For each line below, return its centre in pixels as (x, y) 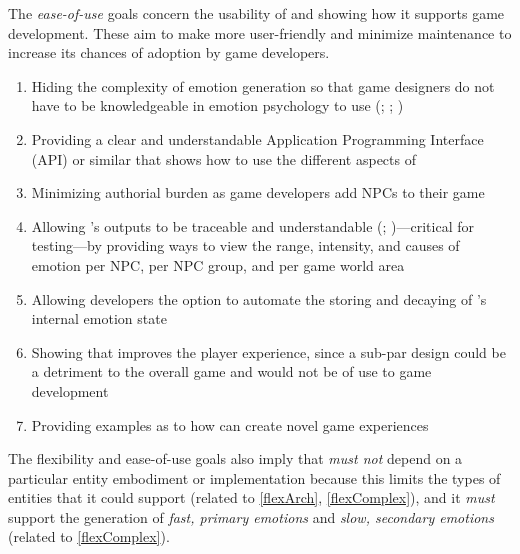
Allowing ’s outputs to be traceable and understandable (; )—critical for (252, 225)
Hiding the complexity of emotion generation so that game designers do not (263, 85)
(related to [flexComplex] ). (89, 536)
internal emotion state (99, 318)
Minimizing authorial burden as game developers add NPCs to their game (258, 192)
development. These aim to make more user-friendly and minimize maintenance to (260, 32)
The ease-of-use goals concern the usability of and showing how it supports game (256, 13)
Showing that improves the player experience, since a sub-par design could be (268, 351)
